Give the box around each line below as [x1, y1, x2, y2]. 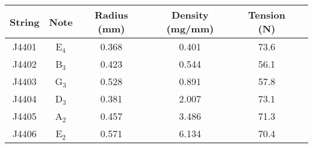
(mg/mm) [166, 22, 214, 35]
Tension [248, 8, 285, 22]
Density [172, 8, 209, 22]
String [10, 14, 40, 29]
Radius [95, 8, 128, 22]
